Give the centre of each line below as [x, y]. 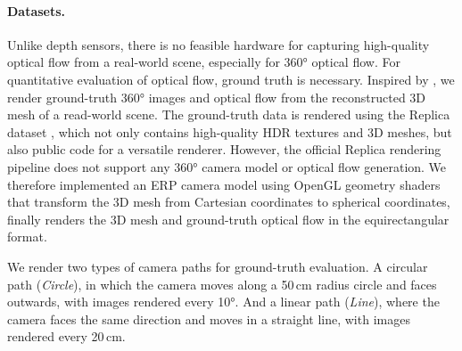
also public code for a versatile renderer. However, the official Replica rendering [224, 149]
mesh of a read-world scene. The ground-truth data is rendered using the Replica [229, 114]
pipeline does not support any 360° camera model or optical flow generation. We [227, 166]
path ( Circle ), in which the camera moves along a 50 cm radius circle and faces [222, 284]
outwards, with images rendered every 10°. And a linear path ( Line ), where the [223, 302]
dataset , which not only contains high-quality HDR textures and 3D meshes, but [230, 131]
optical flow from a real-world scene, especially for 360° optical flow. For [204, 62]
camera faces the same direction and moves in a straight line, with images [209, 318]
